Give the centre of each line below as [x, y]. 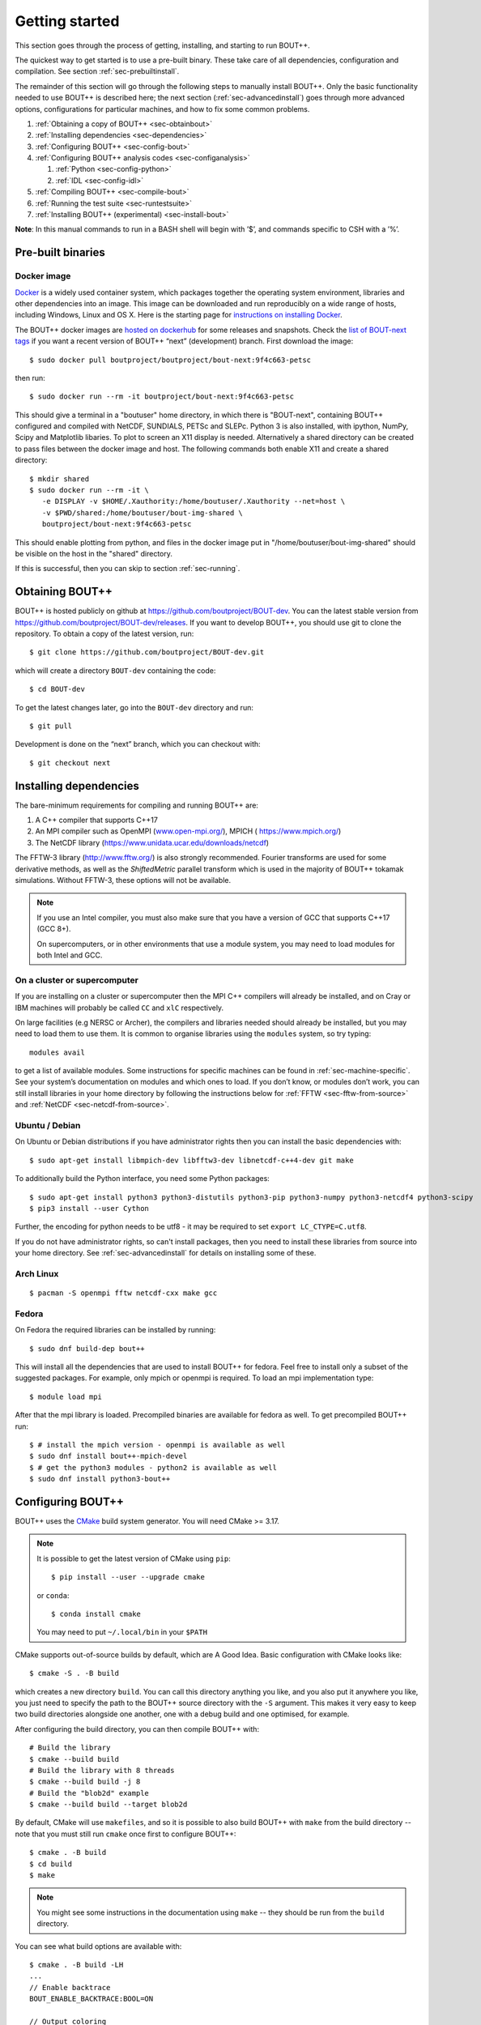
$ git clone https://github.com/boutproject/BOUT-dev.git [147, 652]
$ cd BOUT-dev [57, 689]
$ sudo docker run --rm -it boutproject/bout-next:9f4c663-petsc [162, 396]
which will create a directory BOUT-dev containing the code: [115, 670]
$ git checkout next [70, 763]
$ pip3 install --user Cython [89, 1208]
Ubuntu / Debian [48, 1126]
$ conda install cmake [96, 1614]
